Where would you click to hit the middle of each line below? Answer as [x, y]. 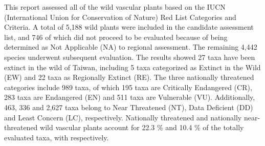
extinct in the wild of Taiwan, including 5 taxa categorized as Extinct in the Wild [132, 67]
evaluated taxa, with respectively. [57, 137]
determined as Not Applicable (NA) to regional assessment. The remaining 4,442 [131, 47]
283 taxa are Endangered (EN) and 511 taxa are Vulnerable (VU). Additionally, [130, 97]
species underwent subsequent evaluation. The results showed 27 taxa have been [130, 57]
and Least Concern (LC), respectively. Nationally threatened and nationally [123, 117]
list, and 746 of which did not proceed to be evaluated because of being [116, 37]
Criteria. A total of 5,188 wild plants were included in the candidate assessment [129, 27]
